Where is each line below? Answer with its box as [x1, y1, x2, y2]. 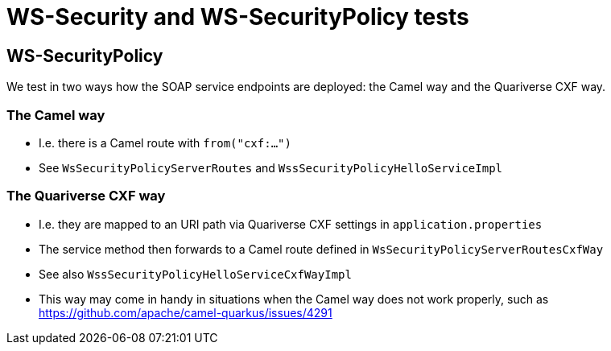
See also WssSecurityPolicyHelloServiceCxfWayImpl [39, 266, 352, 281]
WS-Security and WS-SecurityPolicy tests [6, 3, 469, 31]
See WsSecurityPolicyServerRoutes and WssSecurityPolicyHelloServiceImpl [39, 160, 503, 175]
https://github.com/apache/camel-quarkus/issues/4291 [39, 305, 332, 320]
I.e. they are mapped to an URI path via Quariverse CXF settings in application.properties [39, 217, 543, 231]
